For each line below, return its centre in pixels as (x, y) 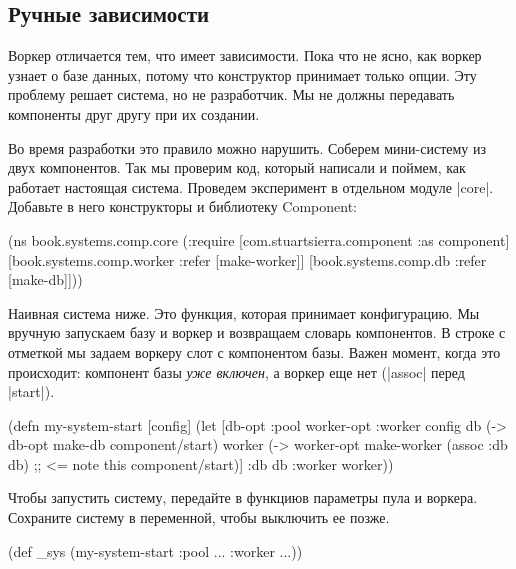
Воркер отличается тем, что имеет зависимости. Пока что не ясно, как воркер (245, 55)
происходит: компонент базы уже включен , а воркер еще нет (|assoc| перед (236, 371)
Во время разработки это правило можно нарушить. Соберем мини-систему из (247, 147)
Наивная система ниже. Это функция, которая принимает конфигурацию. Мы (244, 312)
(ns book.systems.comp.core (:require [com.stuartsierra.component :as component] (259, 239)
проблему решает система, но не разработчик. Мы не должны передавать (231, 94)
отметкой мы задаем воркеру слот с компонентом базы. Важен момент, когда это (254, 351)
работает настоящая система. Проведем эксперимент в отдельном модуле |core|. (251, 186)
